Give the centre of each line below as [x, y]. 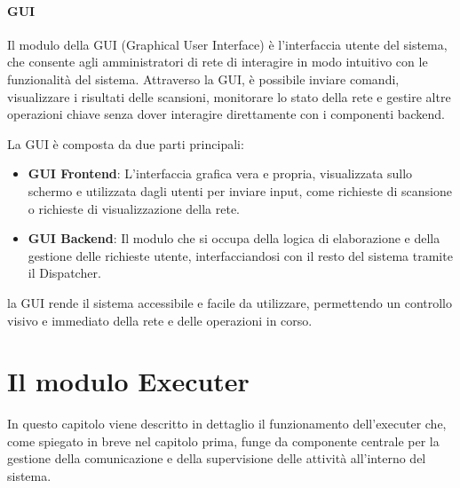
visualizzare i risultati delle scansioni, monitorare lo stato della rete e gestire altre [229, 96]
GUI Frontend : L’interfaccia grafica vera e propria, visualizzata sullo [220, 173]
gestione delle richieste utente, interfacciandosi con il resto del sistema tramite [240, 255]
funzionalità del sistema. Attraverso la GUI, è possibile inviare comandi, [203, 79]
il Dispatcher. [64, 273]
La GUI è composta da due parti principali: [126, 143]
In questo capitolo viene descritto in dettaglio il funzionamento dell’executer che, [227, 424]
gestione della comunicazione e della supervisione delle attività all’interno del [217, 458]
